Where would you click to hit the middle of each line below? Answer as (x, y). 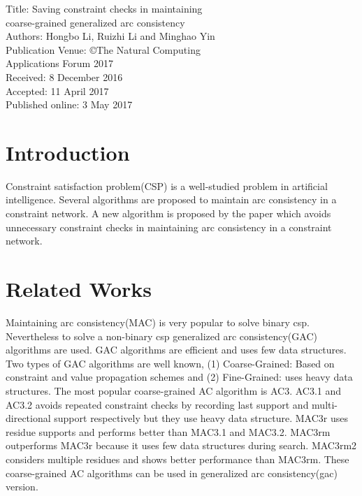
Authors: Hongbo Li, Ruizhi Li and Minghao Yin (110, 36)
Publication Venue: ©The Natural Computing (103, 49)
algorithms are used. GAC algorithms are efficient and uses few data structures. (176, 350)
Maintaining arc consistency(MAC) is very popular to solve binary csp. (158, 322)
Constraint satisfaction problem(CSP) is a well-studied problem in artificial (167, 185)
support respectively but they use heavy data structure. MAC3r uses (201, 418)
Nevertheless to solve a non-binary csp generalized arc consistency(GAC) (161, 336)
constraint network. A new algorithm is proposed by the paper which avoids (168, 213)
